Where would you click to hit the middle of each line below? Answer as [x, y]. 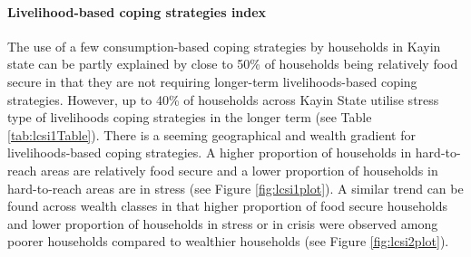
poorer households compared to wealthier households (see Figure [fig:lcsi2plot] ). [228, 241]
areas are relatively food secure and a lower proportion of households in [239, 170]
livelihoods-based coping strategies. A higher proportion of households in [210, 152]
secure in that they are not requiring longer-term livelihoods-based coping [212, 81]
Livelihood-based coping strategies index [137, 11]
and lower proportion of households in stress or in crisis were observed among [223, 223]
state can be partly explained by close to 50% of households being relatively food [233, 64]
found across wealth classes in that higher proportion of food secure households [227, 206]
